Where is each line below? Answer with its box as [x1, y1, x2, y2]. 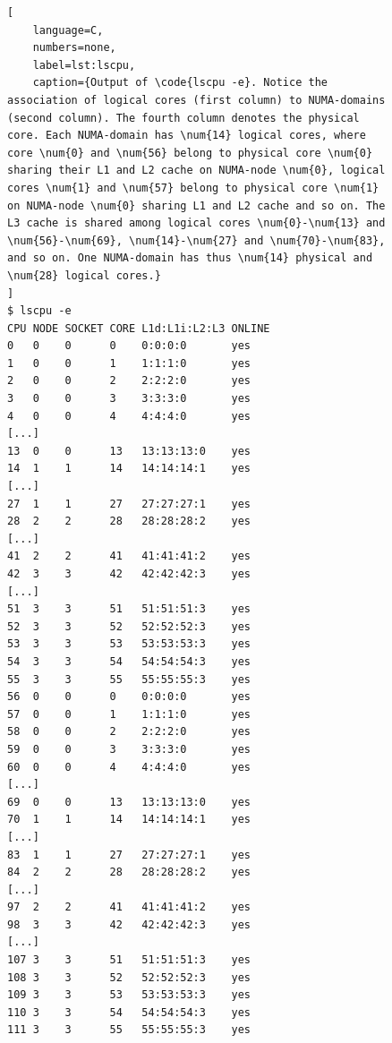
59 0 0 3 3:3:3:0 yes [7, 742, 251, 756]
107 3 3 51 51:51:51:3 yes [7, 953, 251, 967]
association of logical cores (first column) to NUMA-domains [7, 93, 386, 107]
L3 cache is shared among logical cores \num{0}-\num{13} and [7, 217, 386, 230]
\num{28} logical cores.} [7, 269, 161, 282]
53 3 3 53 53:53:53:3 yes [7, 637, 251, 651]
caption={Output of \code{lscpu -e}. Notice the [32, 76, 328, 90]
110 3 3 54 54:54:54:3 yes [7, 1005, 251, 1019]
